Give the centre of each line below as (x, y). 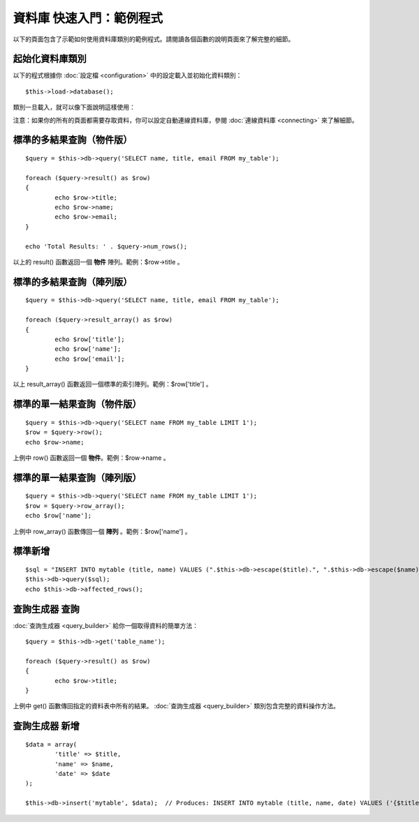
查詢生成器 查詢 (46, 609)
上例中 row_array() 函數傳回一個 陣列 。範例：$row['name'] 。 (102, 531)
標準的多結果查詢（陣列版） (73, 282)
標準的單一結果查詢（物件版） (77, 404)
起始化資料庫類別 (50, 59)
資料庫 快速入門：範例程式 (88, 18)
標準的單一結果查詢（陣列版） (77, 478)
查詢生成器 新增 (46, 726)
